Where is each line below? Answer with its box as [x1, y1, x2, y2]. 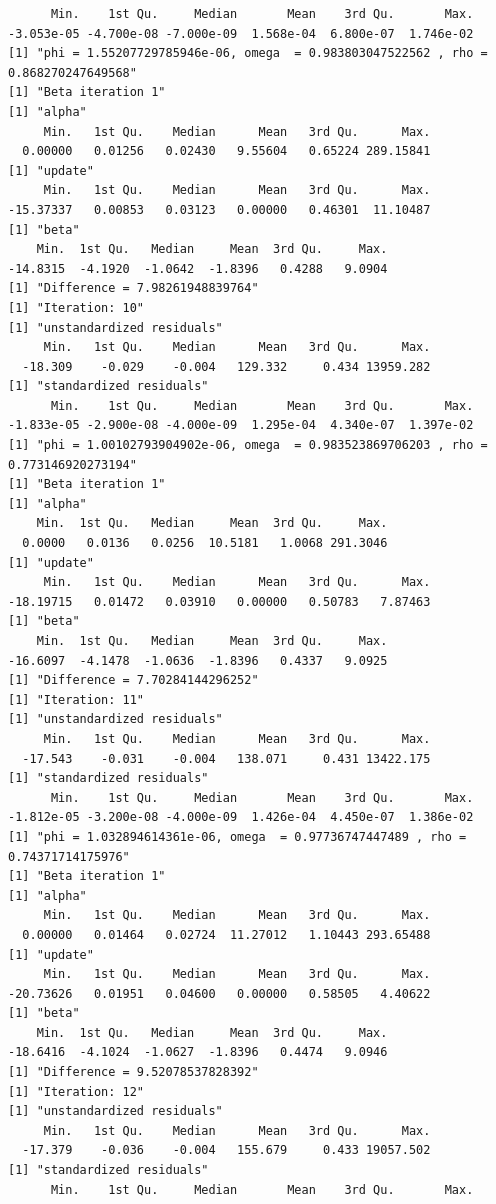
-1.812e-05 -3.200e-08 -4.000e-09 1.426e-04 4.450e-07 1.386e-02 [8, 810, 474, 825]
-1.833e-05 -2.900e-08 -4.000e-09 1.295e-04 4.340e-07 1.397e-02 [8, 418, 474, 433]
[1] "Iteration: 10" [8, 300, 145, 315]
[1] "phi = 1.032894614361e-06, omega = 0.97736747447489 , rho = [8, 829, 467, 844]
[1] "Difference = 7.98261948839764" [8, 281, 259, 296]
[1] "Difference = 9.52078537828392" [8, 1065, 259, 1080]
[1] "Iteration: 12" [8, 1084, 145, 1099]
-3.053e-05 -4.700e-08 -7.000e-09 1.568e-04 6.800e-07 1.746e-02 [8, 26, 474, 41]
